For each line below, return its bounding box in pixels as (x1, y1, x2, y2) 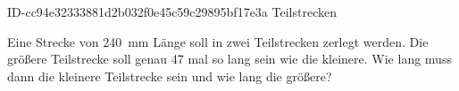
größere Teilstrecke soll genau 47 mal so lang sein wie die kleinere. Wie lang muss (7, 49, 452, 68)
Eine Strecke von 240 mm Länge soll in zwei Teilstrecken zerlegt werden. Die (7, 32, 429, 50)
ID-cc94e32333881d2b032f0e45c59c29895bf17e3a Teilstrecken (7, 3, 337, 20)
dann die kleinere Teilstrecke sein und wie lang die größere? (7, 66, 332, 85)
